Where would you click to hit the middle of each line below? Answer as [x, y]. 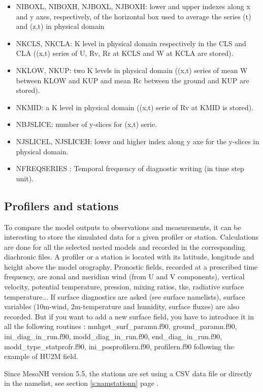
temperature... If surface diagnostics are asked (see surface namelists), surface [125, 296]
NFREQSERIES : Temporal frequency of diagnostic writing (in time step [130, 168]
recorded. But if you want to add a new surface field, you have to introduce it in [129, 316]
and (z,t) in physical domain [60, 26]
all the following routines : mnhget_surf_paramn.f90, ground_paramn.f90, [121, 326]
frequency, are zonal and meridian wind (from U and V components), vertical [124, 276]
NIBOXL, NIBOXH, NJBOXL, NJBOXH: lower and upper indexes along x [133, 6]
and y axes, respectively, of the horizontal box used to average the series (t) [134, 16]
